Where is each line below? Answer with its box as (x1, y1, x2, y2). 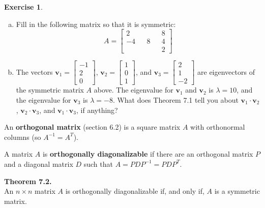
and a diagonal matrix (4, 158, 73, 169)
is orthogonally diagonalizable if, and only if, (65, 186, 204, 196)
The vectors (16, 66, 53, 77)
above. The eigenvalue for (94, 84, 173, 95)
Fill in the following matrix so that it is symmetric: (16, 18, 176, 29)
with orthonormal (190, 122, 245, 132)
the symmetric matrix (16, 84, 84, 95)
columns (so (4, 131, 41, 142)
